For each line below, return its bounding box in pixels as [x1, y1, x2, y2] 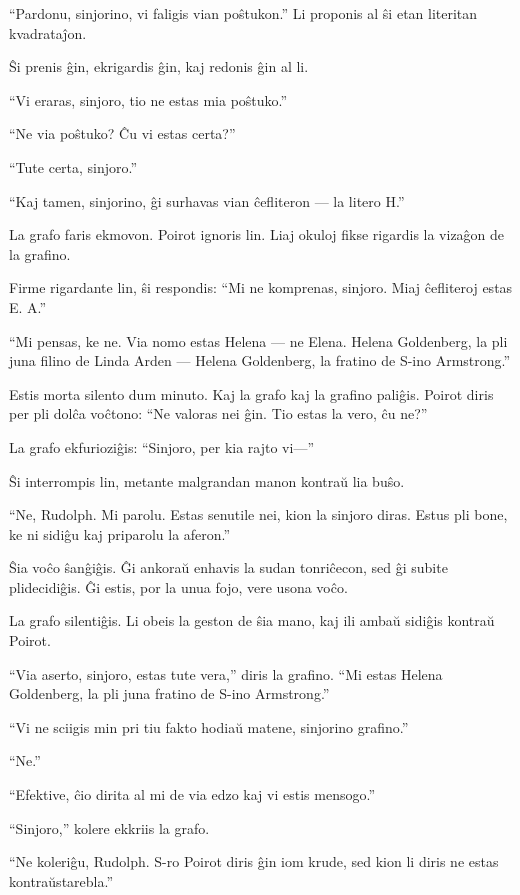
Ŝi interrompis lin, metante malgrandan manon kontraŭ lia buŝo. [9, 470, 405, 491]
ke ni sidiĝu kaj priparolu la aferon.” [9, 523, 231, 544]
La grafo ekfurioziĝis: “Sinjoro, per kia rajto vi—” [9, 436, 315, 457]
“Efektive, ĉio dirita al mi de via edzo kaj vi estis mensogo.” [9, 784, 375, 805]
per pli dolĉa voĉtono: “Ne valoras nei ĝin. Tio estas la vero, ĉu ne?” [9, 403, 428, 424]
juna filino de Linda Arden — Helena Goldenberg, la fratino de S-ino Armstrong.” [9, 350, 511, 371]
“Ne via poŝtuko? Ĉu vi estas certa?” [9, 123, 236, 144]
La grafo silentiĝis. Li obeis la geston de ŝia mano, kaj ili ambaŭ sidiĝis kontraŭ [9, 610, 495, 631]
